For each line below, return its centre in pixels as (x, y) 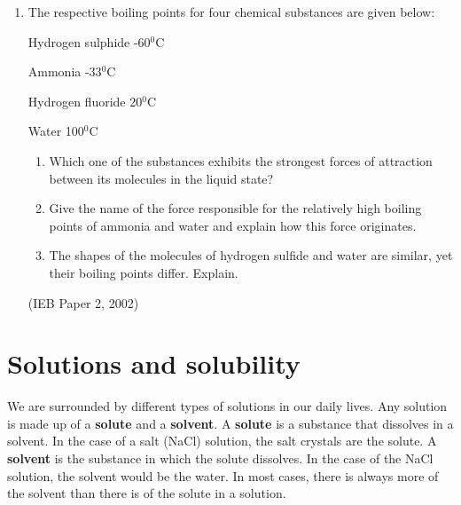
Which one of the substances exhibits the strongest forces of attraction (241, 160)
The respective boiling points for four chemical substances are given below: (231, 12)
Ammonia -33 (65, 71)
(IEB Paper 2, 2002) (83, 302)
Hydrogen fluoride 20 (85, 101)
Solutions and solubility (154, 363)
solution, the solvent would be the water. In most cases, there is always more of (223, 475)
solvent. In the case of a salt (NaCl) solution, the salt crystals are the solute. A (222, 441)
